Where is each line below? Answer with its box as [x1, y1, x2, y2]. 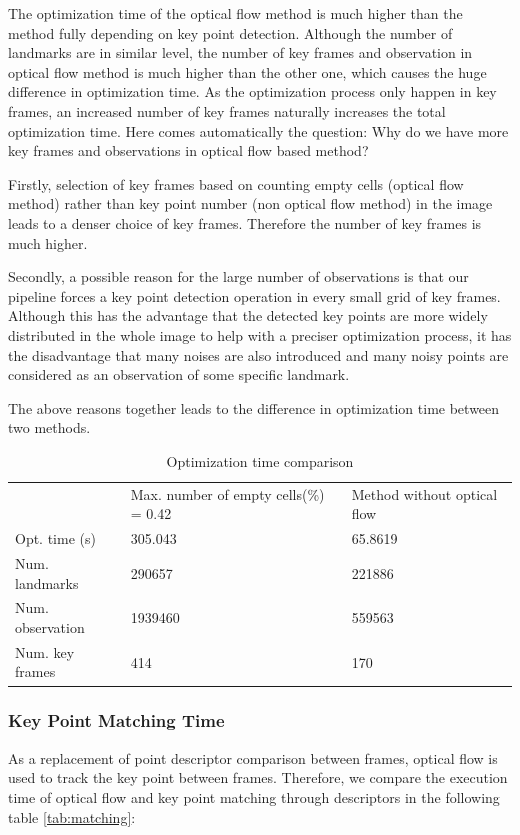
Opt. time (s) [15, 528, 96, 549]
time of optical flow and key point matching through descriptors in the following [8, 786, 500, 807]
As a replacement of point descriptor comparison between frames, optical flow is [8, 747, 498, 768]
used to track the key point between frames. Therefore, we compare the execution [8, 767, 508, 788]
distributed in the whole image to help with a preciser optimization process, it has [8, 324, 512, 345]
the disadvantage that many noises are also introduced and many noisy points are [8, 344, 509, 365]
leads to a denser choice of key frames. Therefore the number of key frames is [8, 212, 482, 233]
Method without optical [351, 483, 498, 504]
